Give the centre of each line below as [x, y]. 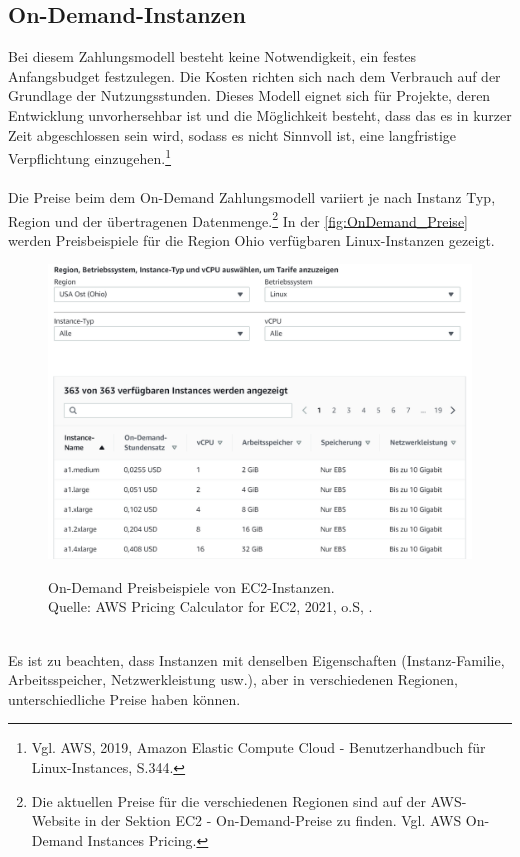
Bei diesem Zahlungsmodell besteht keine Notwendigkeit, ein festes [212, 56]
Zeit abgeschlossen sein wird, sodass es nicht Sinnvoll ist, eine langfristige [232, 134]
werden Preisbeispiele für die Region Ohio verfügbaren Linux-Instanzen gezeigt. [251, 239]
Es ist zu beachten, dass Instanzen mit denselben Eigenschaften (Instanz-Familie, [256, 659]
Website [56, 820]
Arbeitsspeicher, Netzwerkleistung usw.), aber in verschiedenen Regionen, [233, 679]
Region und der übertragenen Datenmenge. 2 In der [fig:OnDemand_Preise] [238, 219]
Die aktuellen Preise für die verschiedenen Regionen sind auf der [228, 800]
